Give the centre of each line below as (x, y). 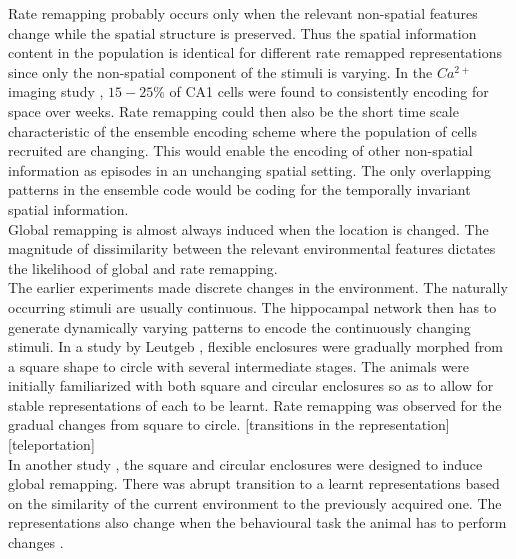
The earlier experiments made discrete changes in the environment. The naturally (258, 287)
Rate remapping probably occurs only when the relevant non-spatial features (243, 13)
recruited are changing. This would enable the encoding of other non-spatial (240, 150)
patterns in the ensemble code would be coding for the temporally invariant (239, 189)
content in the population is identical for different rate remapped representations (255, 52)
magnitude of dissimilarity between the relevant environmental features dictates (252, 248)
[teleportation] (51, 444)
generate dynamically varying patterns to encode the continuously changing (239, 326)
